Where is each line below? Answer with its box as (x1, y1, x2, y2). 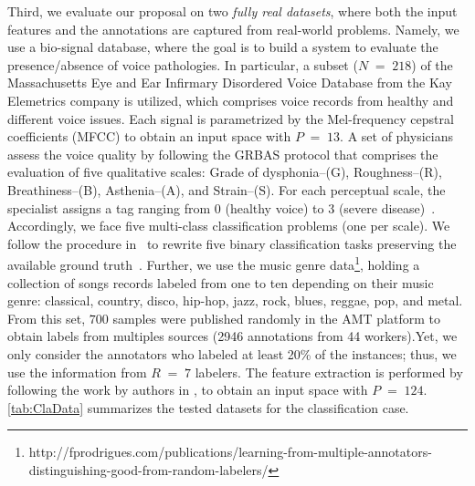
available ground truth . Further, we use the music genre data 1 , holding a (7, 253, 420, 274)
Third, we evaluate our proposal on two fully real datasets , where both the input (7, 2, 458, 20)
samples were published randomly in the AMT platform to (112, 308, 441, 327)
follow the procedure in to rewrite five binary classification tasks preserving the (7, 233, 457, 253)
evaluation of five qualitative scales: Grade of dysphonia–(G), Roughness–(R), (7, 162, 442, 181)
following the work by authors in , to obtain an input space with (7, 380, 368, 399)
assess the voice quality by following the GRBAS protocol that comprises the (7, 144, 438, 163)
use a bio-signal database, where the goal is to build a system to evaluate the (7, 37, 438, 57)
